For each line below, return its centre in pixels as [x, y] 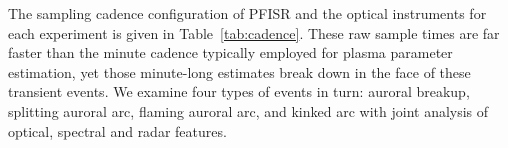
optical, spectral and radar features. [117, 130]
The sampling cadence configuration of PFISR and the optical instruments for [247, 13]
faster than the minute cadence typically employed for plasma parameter [230, 52]
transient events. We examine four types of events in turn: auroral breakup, [239, 91]
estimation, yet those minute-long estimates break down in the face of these [239, 71]
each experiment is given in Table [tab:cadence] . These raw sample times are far [254, 32]
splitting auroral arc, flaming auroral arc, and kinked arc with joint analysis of [248, 110]
